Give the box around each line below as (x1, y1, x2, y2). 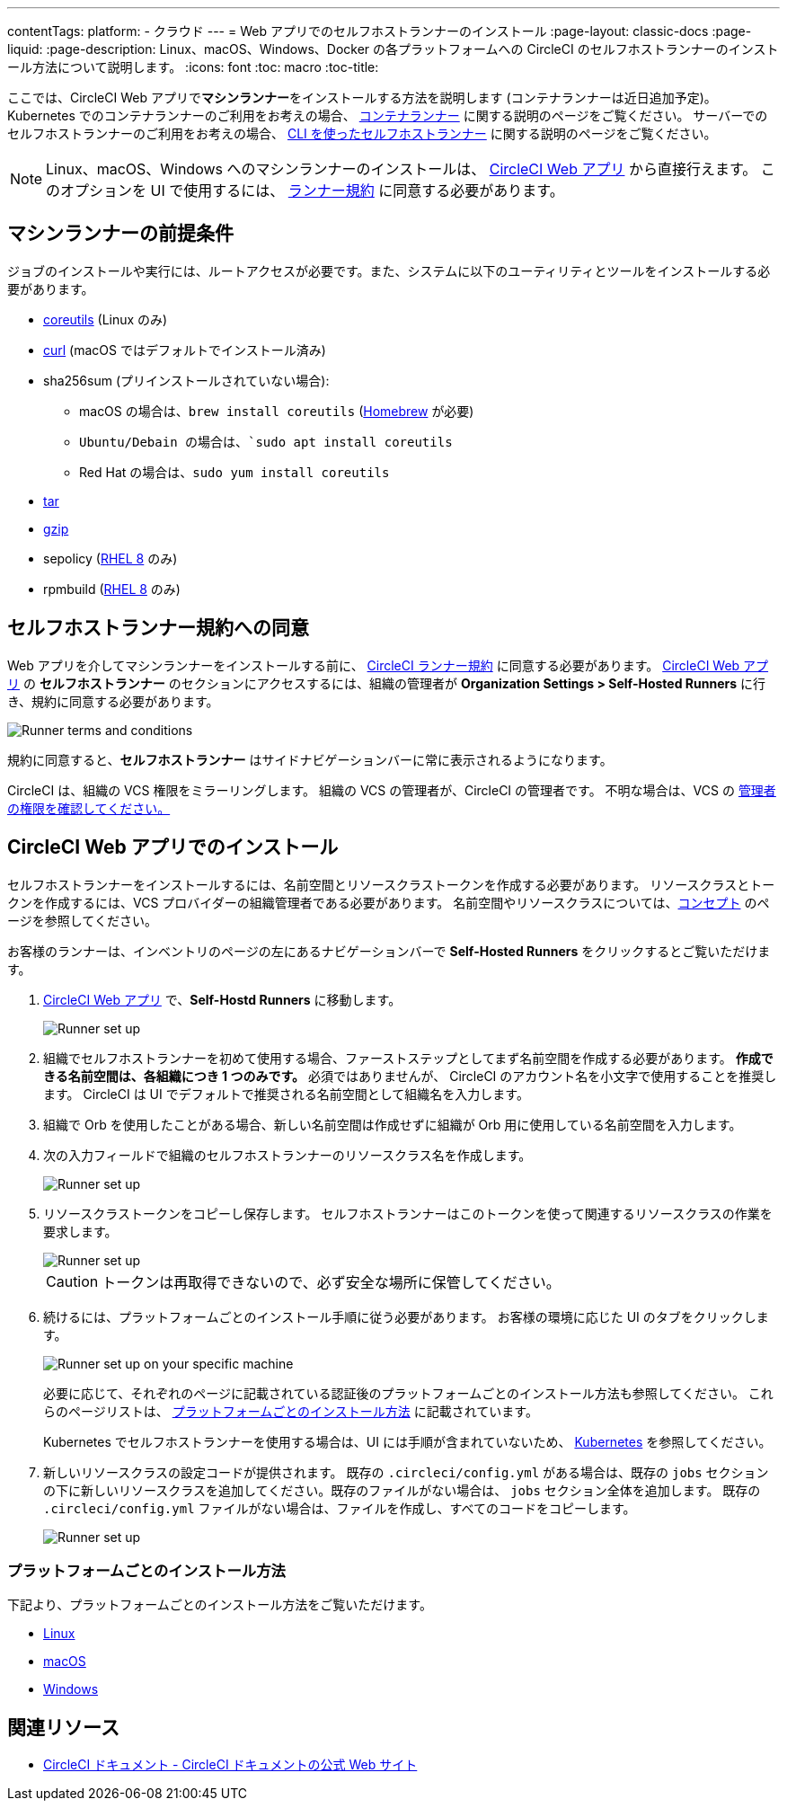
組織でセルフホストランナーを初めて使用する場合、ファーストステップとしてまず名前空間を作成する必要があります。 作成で (43, 1050, 774, 1066)
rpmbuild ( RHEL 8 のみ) (43, 581, 181, 597)
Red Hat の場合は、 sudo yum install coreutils (79, 464, 390, 480)
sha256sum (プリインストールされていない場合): (43, 372, 330, 388)
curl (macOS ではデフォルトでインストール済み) (43, 341, 326, 358)
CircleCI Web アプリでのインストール (7, 836, 339, 859)
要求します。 (43, 1223, 118, 1239)
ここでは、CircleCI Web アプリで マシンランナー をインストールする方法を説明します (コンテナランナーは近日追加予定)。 (7, 90, 717, 105)
